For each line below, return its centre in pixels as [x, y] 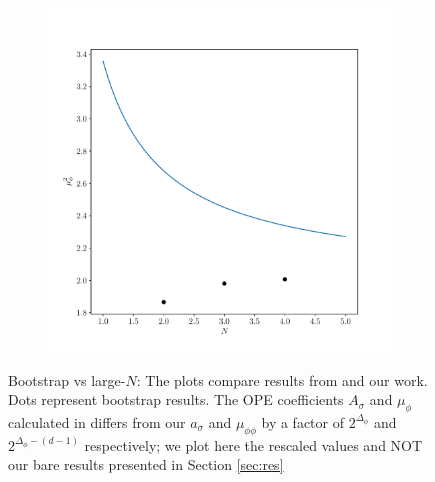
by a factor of [302, 421]
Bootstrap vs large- [67, 379]
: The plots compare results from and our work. [282, 379]
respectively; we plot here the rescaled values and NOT [253, 444]
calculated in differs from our [97, 421]
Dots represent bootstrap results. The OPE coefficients [176, 399]
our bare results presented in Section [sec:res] [146, 464]
